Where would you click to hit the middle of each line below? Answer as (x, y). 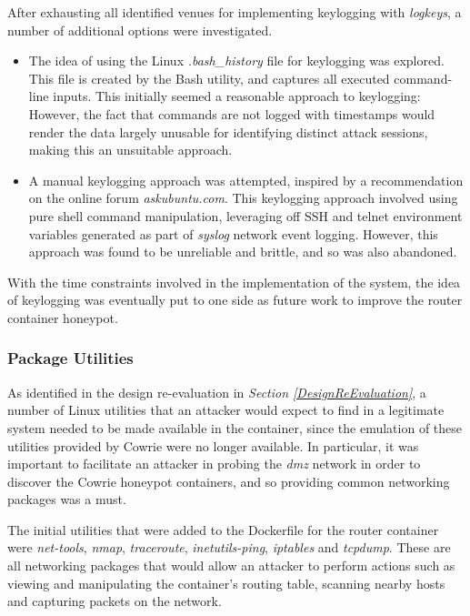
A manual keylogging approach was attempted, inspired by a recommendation (246, 180)
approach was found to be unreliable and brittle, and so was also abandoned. (243, 252)
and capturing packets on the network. (115, 601)
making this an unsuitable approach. (130, 150)
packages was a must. (67, 499)
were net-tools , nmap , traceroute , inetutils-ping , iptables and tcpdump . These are (229, 547)
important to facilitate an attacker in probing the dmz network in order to (214, 464)
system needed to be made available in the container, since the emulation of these (235, 427)
